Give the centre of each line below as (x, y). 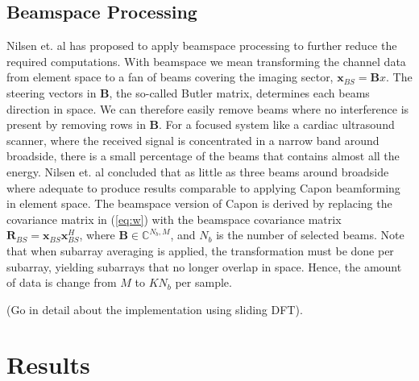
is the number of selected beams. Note (310, 235)
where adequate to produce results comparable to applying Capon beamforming (203, 187)
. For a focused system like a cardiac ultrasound (277, 124)
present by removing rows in (76, 124)
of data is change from (62, 282)
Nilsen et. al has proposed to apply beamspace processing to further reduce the (202, 46)
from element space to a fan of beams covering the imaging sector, (170, 77)
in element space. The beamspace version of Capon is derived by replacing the (199, 203)
